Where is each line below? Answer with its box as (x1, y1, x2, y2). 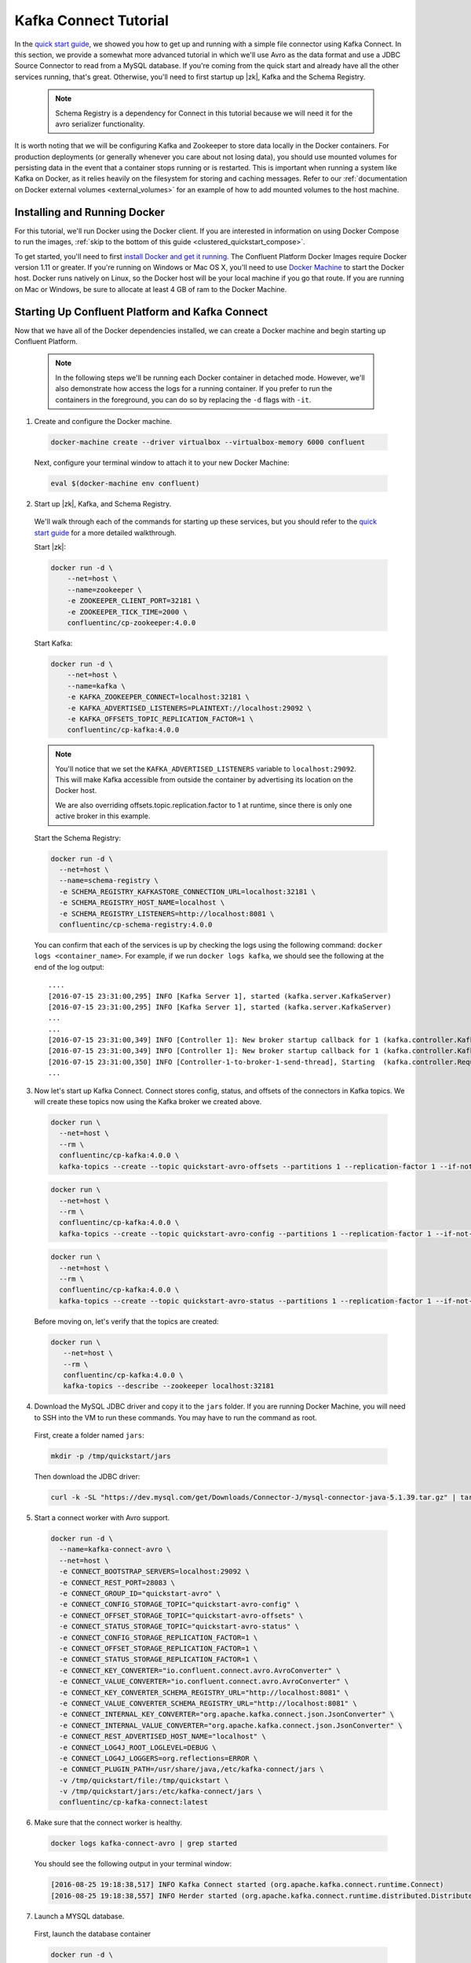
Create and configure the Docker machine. (34, 416, 173, 426)
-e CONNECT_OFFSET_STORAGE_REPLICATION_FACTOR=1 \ (59, 1643, 258, 1653)
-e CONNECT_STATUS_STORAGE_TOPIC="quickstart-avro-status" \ (59, 1622, 300, 1631)
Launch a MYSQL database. (34, 1911, 125, 1921)
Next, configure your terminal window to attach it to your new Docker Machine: (34, 458, 290, 467)
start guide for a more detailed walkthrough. (34, 528, 177, 537)
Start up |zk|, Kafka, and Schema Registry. (34, 499, 172, 508)
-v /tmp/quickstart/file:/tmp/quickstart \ (59, 1775, 229, 1785)
